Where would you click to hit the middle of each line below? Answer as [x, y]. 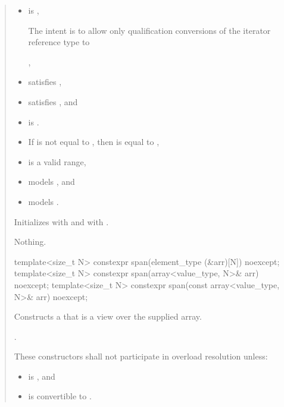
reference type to [59, 42]
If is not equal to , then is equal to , [94, 142]
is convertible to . [60, 396]
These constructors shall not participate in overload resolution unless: [141, 356]
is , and [42, 376]
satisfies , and [53, 101]
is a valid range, [57, 161]
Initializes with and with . [61, 221]
